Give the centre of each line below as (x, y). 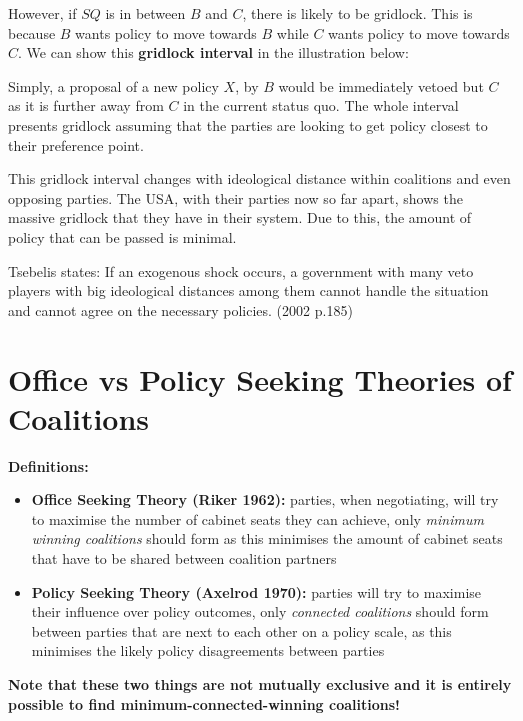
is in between (145, 13)
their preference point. (76, 144)
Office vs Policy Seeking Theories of (260, 378)
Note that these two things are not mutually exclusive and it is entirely (260, 683)
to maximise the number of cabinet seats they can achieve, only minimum (257, 518)
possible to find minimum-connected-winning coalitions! (204, 703)
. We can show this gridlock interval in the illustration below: (213, 52)
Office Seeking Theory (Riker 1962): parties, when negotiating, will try (265, 499)
